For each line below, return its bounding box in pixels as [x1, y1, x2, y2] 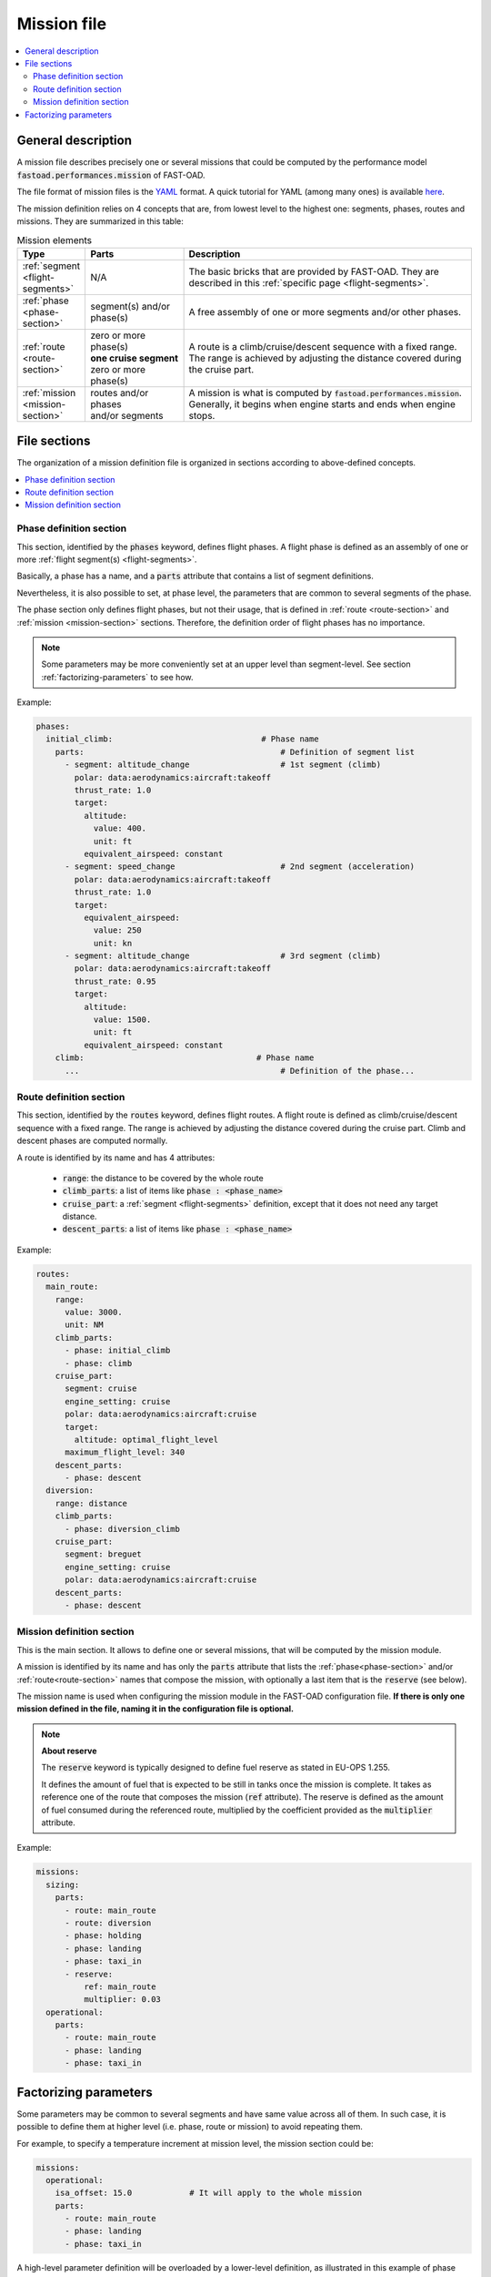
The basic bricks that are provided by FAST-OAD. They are [188, 265, 440, 278]
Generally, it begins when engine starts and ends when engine [188, 397, 456, 410]
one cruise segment [90, 352, 179, 364]
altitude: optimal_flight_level [74, 1435, 218, 1445]
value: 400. [93, 823, 147, 833]
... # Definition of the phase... [65, 1066, 416, 1076]
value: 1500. [93, 1015, 152, 1025]
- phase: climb [65, 1358, 133, 1368]
